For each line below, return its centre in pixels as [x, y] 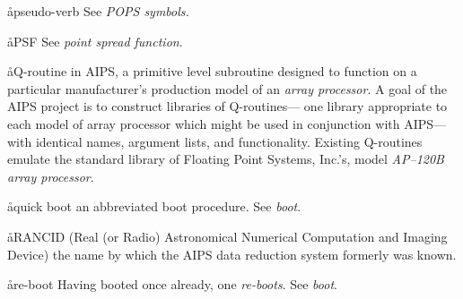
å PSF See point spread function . [95, 41]
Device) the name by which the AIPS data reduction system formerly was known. [232, 254]
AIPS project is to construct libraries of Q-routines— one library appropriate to [227, 106]
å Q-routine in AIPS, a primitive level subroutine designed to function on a [212, 71]
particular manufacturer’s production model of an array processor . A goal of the [227, 88]
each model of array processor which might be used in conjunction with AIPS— [227, 123]
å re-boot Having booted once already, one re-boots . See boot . [172, 284]
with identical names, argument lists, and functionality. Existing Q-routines [215, 141]
